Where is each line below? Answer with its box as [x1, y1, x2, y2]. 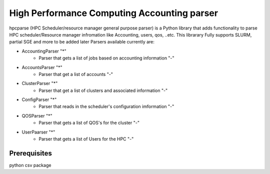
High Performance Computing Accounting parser [9, 7, 218, 18]
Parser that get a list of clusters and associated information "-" [38, 87, 168, 93]
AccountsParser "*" [21, 64, 62, 70]
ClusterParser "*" [21, 80, 58, 86]
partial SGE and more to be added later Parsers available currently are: [9, 39, 155, 45]
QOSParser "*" [21, 112, 52, 118]
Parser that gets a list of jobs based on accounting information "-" [38, 55, 174, 61]
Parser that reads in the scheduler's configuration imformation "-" [38, 103, 174, 109]
